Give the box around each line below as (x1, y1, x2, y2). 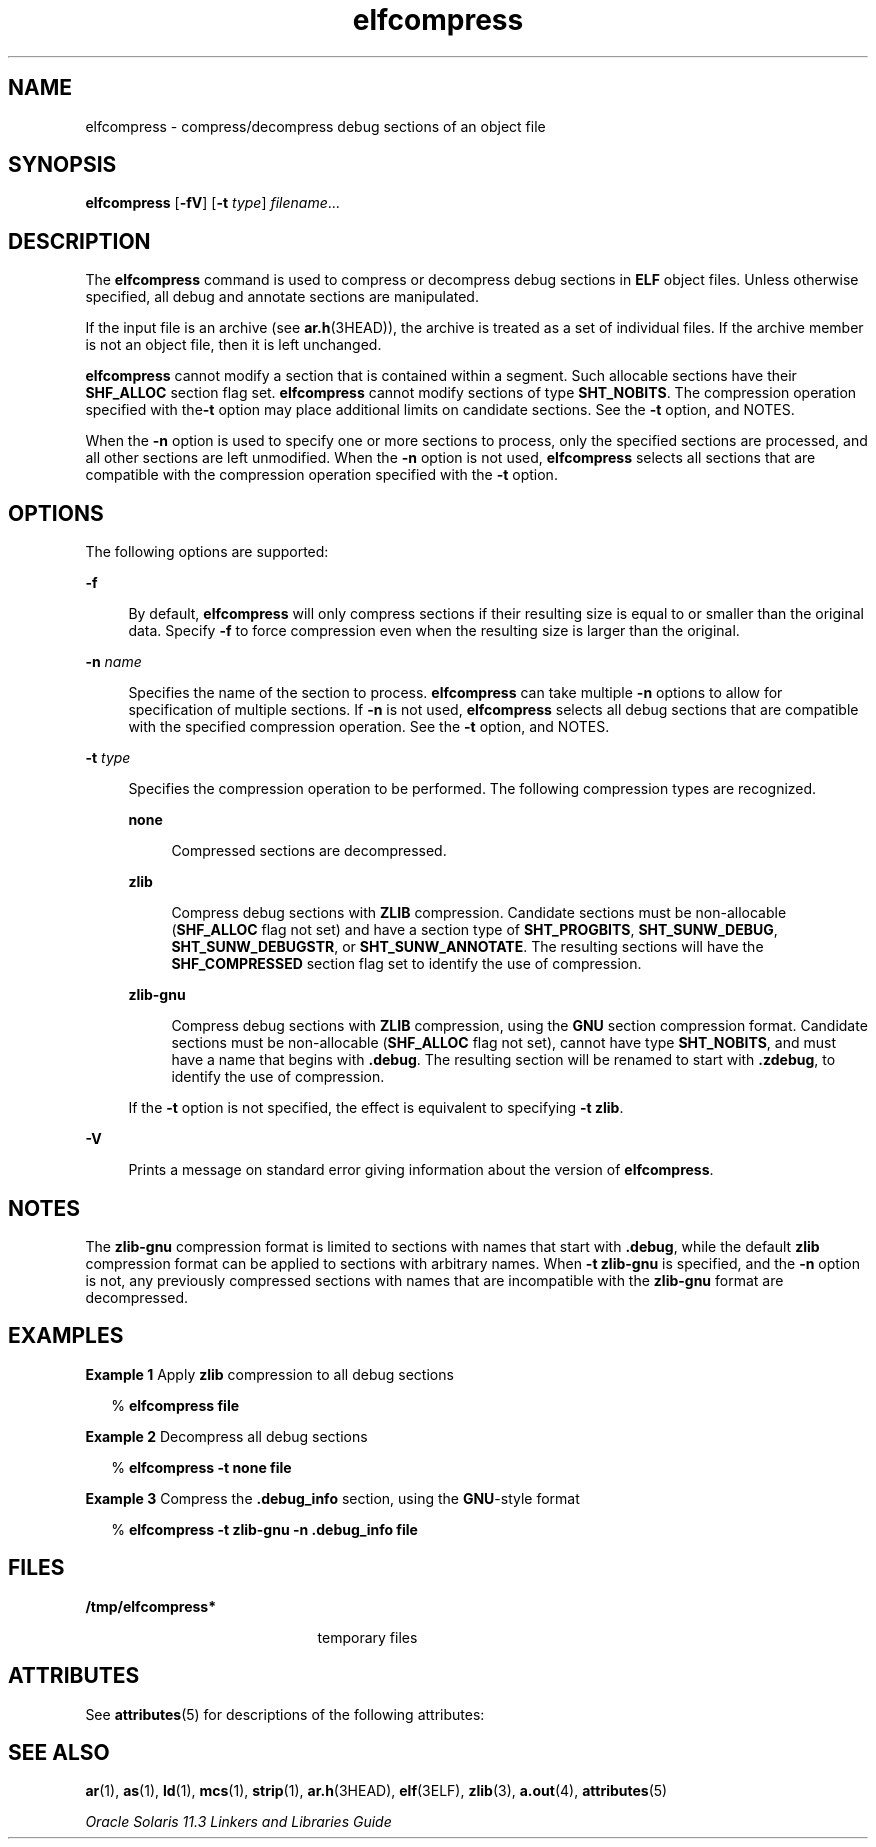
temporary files (317, 1628, 418, 1646)
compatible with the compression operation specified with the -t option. (85, 466, 558, 484)
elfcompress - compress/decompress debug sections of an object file (85, 117, 546, 135)
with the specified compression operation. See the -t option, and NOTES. (128, 718, 610, 736)
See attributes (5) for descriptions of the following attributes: (85, 1705, 485, 1723)
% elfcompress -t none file (111, 1458, 292, 1476)
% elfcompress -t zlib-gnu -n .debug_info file (111, 1520, 418, 1538)
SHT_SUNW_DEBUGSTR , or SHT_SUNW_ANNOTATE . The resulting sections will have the (171, 938, 764, 956)
